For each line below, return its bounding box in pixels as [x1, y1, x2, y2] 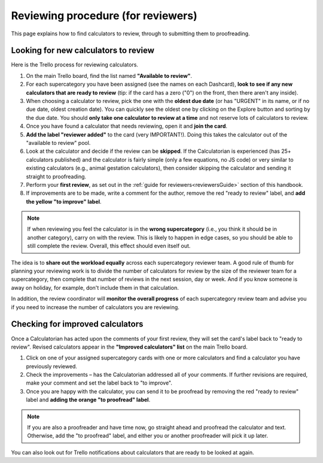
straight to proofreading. [26, 173, 87, 180]
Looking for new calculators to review [11, 46, 155, 56]
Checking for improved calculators [11, 319, 144, 329]
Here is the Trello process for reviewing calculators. [11, 61, 139, 68]
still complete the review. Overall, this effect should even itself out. [27, 243, 191, 250]
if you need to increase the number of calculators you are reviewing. [11, 303, 179, 311]
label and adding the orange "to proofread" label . [26, 396, 151, 404]
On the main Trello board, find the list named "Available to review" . [26, 72, 193, 79]
